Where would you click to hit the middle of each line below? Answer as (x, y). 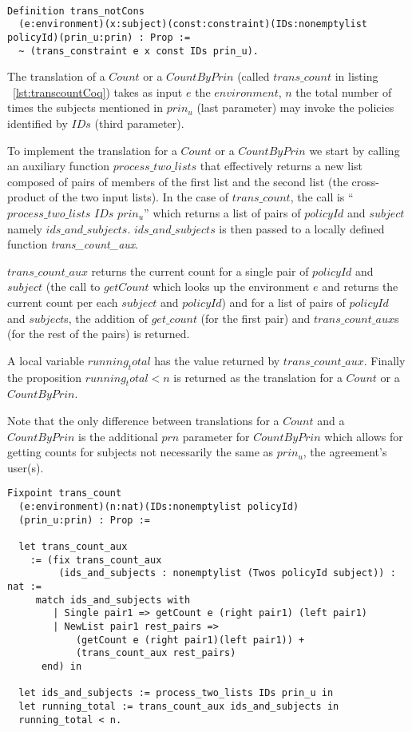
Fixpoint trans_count (65, 493)
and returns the (360, 286)
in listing (357, 76)
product (26, 197)
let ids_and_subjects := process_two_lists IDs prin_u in (176, 693)
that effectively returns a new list (281, 166)
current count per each (63, 302)
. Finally (384, 360)
